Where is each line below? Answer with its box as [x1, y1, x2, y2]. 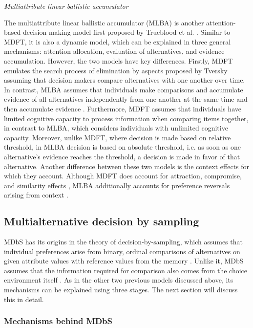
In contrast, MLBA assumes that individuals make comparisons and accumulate [4, 84, 243, 94]
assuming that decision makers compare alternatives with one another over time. [4, 75, 245, 85]
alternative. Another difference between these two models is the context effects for [4, 161, 250, 171]
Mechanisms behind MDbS [4, 315, 113, 327]
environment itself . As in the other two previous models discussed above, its [4, 275, 233, 285]
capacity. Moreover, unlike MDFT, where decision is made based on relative [4, 132, 231, 142]
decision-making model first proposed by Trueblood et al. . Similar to [22, 27, 231, 37]
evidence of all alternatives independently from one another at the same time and [4, 94, 248, 104]
